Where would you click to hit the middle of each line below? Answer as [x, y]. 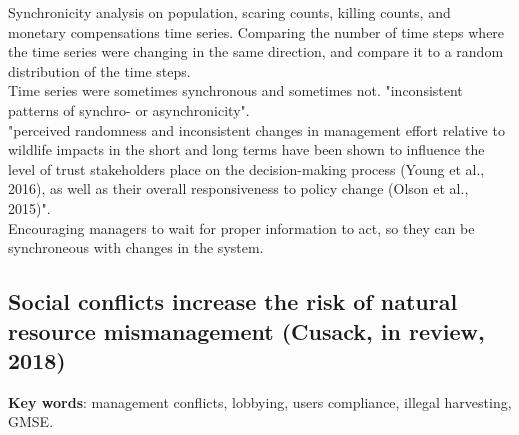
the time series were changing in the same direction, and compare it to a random [256, 51]
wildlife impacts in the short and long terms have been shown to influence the [246, 149]
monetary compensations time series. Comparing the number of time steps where [256, 31]
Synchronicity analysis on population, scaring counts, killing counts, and [229, 12]
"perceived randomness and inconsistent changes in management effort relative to [256, 129]
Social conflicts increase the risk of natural [233, 301]
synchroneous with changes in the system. [136, 247]
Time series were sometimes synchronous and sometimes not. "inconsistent [235, 90]
